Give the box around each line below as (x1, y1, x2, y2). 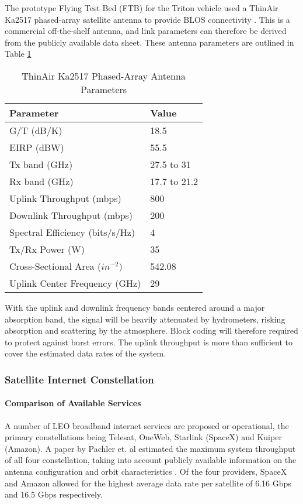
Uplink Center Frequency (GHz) (9, 276, 141, 290)
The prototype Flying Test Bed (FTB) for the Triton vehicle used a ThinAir (5, 2, 278, 13)
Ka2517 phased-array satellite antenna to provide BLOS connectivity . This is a (5, 13, 290, 25)
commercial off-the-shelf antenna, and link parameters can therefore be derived (5, 25, 287, 37)
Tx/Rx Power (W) (9, 242, 85, 256)
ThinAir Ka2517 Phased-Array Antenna (22, 68, 186, 83)
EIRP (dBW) (9, 140, 64, 154)
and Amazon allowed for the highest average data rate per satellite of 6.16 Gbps (5, 476, 291, 489)
